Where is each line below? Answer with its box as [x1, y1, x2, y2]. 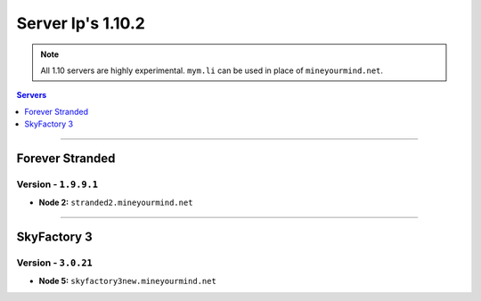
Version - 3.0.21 [16, 256, 93, 269]
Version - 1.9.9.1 [16, 178, 98, 191]
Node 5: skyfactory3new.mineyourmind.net [38, 276, 217, 287]
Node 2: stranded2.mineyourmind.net [38, 197, 193, 208]
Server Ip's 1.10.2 [16, 13, 146, 33]
